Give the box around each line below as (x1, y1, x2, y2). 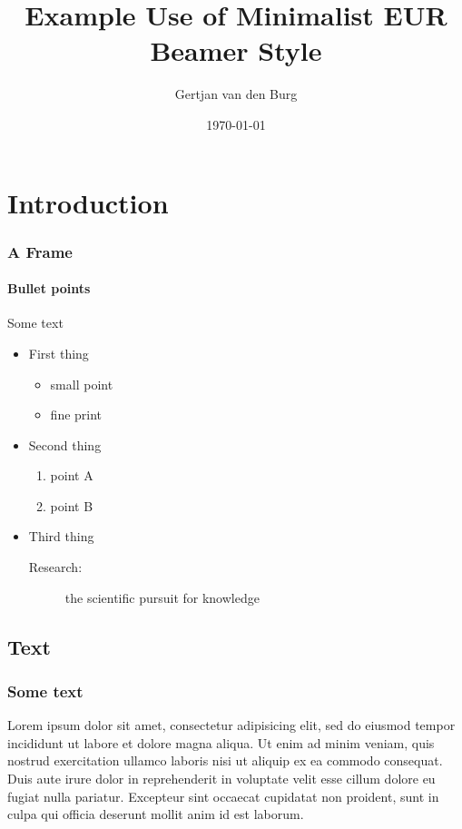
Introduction (7, 183, 169, 221)
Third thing (28, 527, 94, 546)
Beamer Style (150, 32, 322, 69)
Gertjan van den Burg (174, 84, 298, 104)
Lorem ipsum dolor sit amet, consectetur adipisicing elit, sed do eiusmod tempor (7, 716, 456, 735)
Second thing (28, 435, 102, 454)
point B (50, 496, 93, 515)
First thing (28, 343, 89, 362)
